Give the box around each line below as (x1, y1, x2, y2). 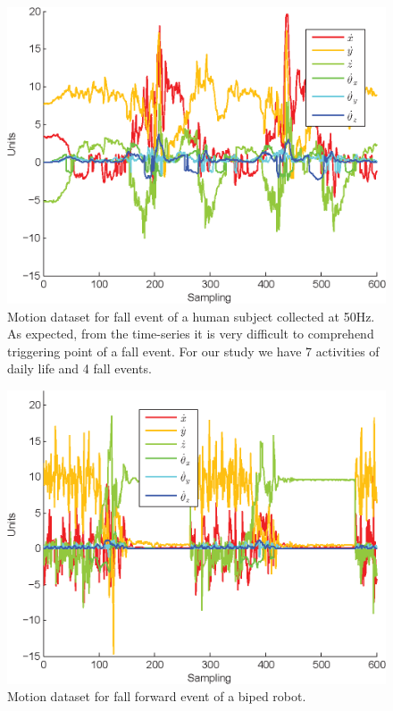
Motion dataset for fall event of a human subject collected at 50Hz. (7, 306, 375, 325)
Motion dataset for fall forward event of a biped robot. (7, 687, 306, 706)
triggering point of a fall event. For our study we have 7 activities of (7, 341, 380, 360)
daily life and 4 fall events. (7, 359, 152, 378)
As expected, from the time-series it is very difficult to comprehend (7, 324, 374, 343)
